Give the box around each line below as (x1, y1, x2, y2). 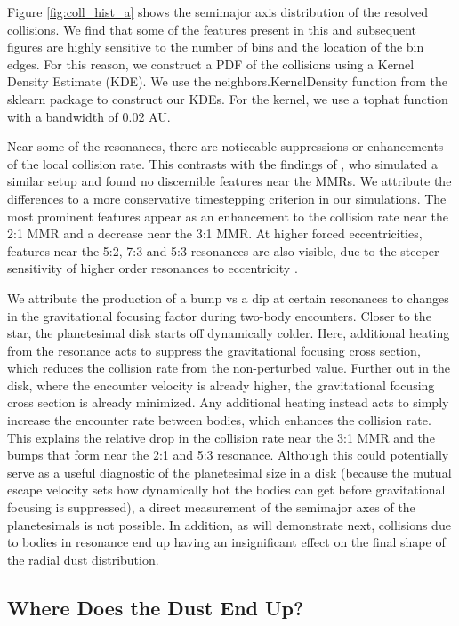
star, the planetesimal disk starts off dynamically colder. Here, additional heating (7, 324, 450, 342)
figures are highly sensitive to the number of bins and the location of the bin (7, 37, 424, 56)
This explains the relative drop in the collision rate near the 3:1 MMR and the (7, 428, 435, 446)
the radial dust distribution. (7, 550, 159, 568)
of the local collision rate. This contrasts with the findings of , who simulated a (7, 154, 438, 173)
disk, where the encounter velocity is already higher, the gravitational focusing (7, 375, 435, 394)
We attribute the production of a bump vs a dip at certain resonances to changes (7, 288, 449, 307)
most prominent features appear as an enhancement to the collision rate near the (7, 206, 448, 225)
